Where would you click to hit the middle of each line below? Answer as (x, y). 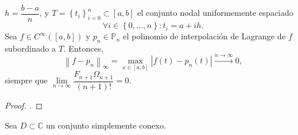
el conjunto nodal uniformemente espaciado (216, 13)
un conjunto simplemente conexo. (106, 125)
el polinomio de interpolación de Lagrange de (204, 36)
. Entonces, (83, 48)
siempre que (26, 80)
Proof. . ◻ (24, 105)
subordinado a (30, 48)
